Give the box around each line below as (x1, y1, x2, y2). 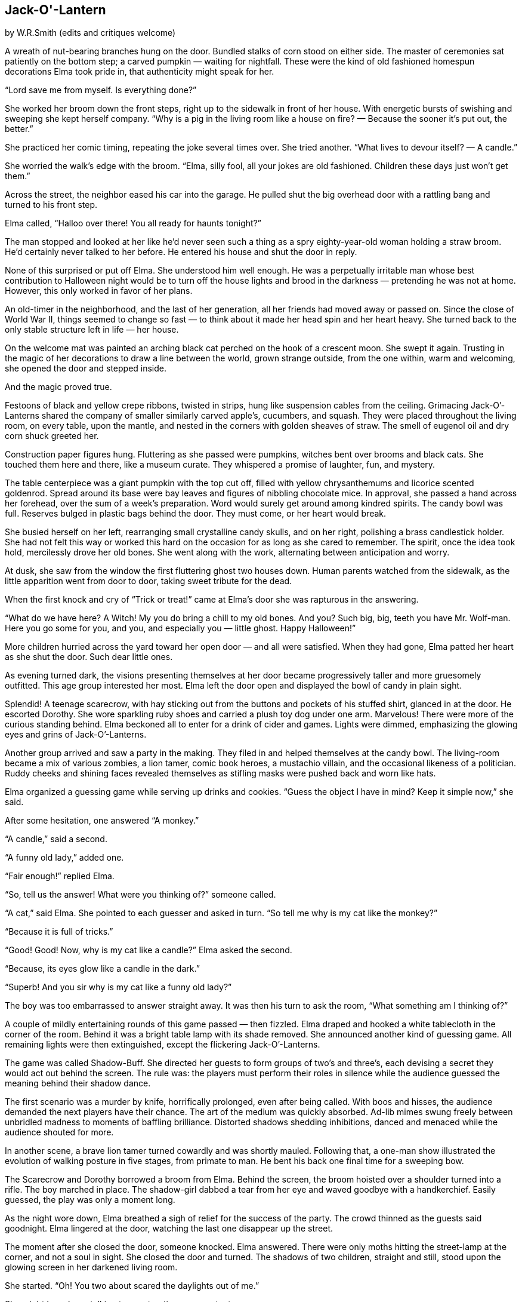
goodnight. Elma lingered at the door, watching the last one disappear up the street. (5, 1223, 333, 1234)
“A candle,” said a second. (5, 834, 107, 845)
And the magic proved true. (5, 382, 112, 392)
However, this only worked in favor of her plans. (5, 285, 193, 296)
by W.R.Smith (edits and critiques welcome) (5, 27, 176, 38)
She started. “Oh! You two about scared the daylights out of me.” (5, 1280, 260, 1291)
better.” (5, 124, 33, 134)
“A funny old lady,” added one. (5, 852, 124, 863)
